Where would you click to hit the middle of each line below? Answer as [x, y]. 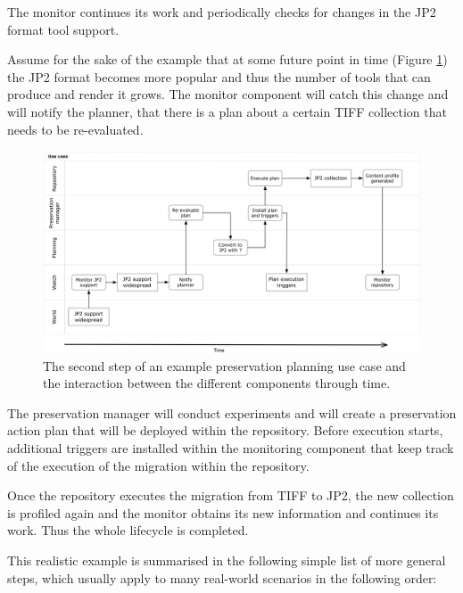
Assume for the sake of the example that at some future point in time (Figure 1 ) [227, 59]
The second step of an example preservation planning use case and [224, 365]
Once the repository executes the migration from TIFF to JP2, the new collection [231, 495]
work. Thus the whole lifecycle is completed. [128, 530]
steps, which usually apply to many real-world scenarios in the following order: [222, 577]
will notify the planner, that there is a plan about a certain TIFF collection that [227, 111]
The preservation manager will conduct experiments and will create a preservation [232, 412]
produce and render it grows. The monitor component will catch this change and [228, 94]
